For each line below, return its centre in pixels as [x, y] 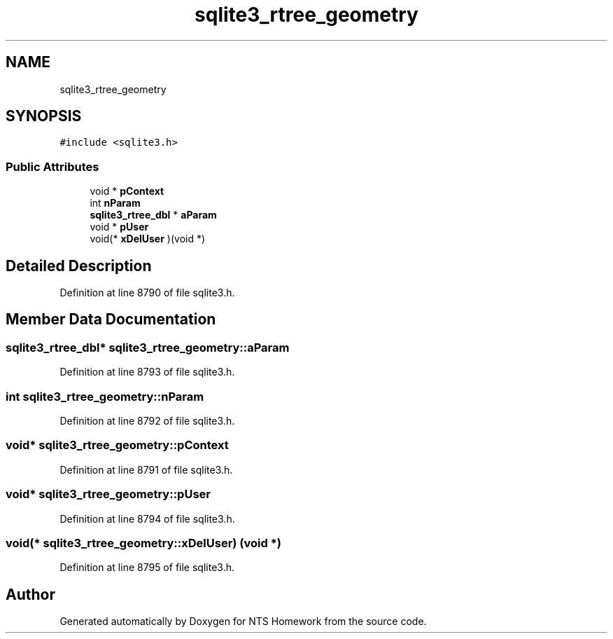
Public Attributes [52, 166]
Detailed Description [79, 266]
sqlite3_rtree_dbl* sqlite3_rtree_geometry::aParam [148, 347]
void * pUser [119, 227]
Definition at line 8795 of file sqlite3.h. [147, 568]
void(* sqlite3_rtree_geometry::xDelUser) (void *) [143, 543]
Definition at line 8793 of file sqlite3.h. [147, 372]
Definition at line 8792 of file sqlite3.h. [147, 421]
